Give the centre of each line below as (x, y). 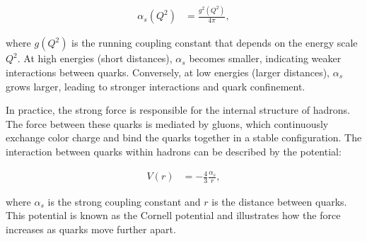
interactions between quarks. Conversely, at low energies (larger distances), (168, 72)
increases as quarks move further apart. (91, 229)
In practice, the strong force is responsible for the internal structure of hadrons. (178, 110)
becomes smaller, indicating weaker (265, 58)
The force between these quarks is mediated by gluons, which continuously (167, 123)
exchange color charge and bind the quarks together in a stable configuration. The (184, 137)
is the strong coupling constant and (124, 201)
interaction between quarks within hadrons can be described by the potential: (174, 151)
